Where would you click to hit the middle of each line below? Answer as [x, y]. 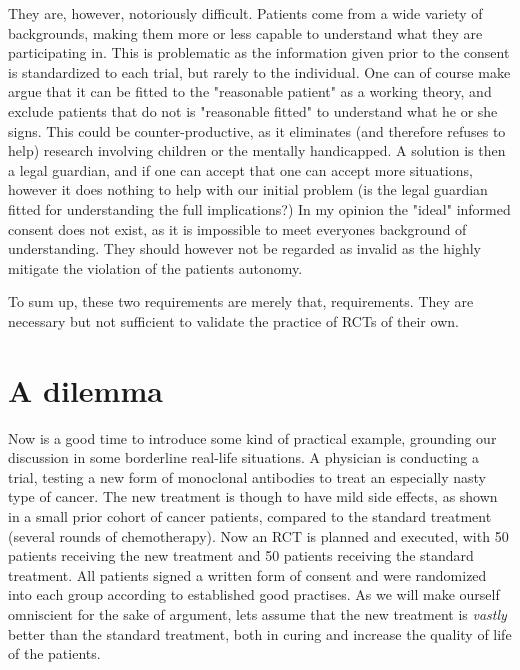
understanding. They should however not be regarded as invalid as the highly [245, 248]
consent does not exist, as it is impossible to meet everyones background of [237, 228]
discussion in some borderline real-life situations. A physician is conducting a [243, 457]
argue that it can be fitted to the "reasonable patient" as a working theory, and [250, 91]
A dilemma [85, 389]
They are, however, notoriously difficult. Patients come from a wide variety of [245, 13]
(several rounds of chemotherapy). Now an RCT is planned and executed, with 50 [258, 535]
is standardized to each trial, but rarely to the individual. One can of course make [259, 71]
